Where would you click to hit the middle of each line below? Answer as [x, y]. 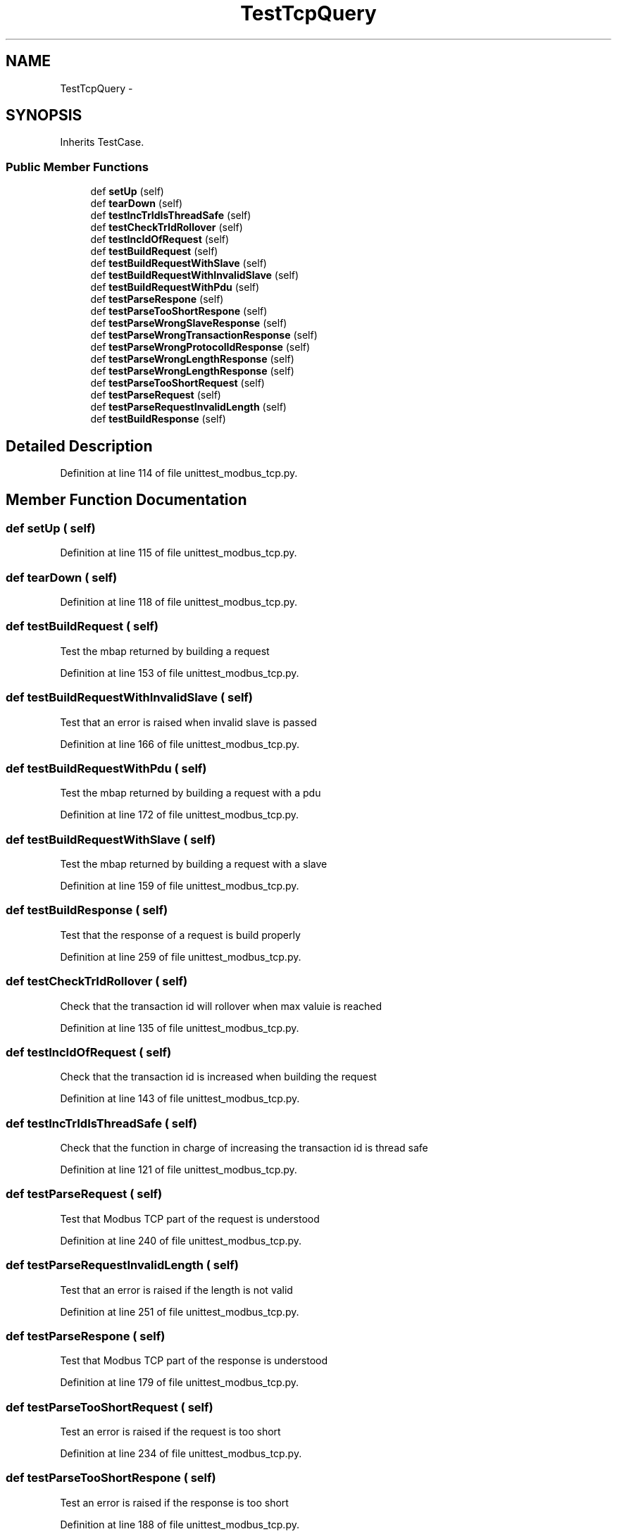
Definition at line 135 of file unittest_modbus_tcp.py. [180, 1028]
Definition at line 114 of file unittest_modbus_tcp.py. [179, 473]
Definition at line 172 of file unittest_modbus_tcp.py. [180, 815]
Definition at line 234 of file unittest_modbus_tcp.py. [181, 1453]
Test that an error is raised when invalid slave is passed [188, 722]
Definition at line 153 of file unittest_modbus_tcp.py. [180, 673]
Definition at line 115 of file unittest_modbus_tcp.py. [179, 553]
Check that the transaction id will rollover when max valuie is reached [221, 1006]
